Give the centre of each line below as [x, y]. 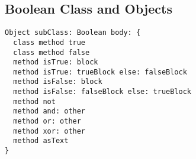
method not [34, 101]
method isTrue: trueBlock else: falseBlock [100, 72]
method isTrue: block [56, 62]
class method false [52, 52]
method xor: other [49, 131]
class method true [49, 42]
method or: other [47, 121]
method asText [41, 141]
